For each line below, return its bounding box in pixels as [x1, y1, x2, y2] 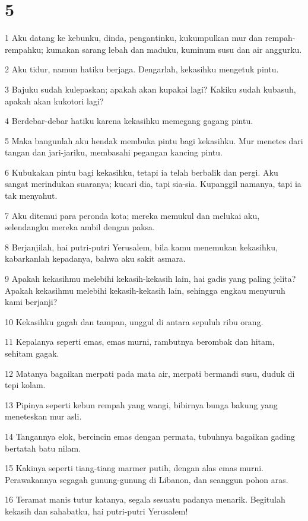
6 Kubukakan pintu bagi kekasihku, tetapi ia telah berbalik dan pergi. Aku [5, 166, 278, 178]
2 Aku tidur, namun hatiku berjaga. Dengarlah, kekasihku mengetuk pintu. [5, 63, 279, 75]
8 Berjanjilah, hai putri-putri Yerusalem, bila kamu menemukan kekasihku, [5, 240, 278, 253]
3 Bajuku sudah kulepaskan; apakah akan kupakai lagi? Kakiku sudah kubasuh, [5, 82, 296, 95]
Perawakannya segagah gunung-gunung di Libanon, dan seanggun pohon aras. [5, 473, 288, 485]
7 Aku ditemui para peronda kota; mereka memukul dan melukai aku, [5, 209, 260, 221]
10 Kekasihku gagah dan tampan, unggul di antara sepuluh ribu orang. [5, 315, 263, 328]
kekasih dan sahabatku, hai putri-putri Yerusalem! [5, 504, 188, 517]
